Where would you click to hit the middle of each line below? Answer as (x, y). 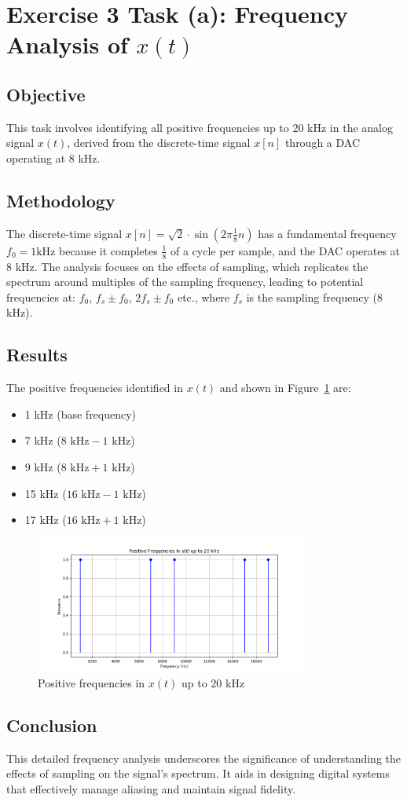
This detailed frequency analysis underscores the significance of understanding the (203, 758)
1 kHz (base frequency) (81, 414)
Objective (46, 94)
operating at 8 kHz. (53, 157)
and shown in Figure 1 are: (285, 388)
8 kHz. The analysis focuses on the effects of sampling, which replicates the (187, 266)
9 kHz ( (43, 466)
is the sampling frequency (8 (314, 297)
